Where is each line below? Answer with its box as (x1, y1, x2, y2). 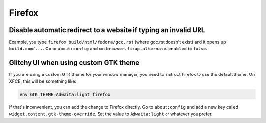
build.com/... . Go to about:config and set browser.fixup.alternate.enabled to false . (9, 46, 208, 51)
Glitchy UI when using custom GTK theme (9, 59, 140, 67)
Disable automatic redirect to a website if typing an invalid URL (9, 26, 205, 34)
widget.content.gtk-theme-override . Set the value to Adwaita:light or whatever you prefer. (9, 111, 213, 117)
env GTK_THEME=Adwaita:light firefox (19, 91, 111, 97)
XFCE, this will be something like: (9, 78, 76, 84)
